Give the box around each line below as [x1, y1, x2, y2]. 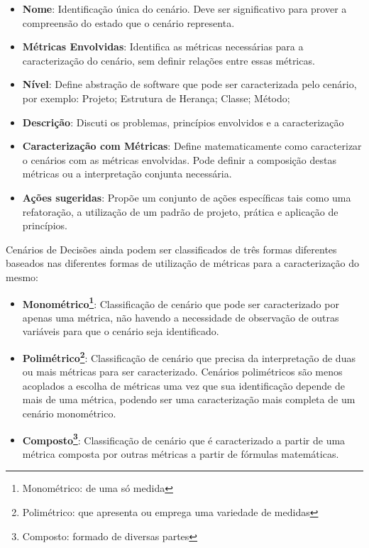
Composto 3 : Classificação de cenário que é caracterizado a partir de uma [22, 430, 346, 447]
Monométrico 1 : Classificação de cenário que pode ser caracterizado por [22, 294, 339, 311]
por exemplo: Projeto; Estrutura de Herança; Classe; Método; [22, 90, 290, 105]
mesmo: [6, 269, 38, 284]
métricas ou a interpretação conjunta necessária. [22, 166, 232, 181]
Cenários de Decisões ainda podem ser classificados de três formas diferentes [6, 241, 337, 256]
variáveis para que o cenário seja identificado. [22, 324, 219, 339]
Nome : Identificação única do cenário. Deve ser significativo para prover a [22, 1, 347, 16]
